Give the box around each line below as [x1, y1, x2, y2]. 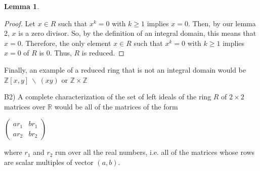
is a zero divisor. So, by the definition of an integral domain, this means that [18, 28, 256, 38]
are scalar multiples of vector [4, 156, 94, 167]
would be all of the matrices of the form [54, 101, 178, 111]
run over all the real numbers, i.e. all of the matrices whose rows [55, 147, 255, 157]
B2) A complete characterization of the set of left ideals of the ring [4, 91, 211, 102]
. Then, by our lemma [188, 18, 256, 28]
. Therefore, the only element [21, 37, 111, 48]
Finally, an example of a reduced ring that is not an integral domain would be [4, 64, 246, 75]
